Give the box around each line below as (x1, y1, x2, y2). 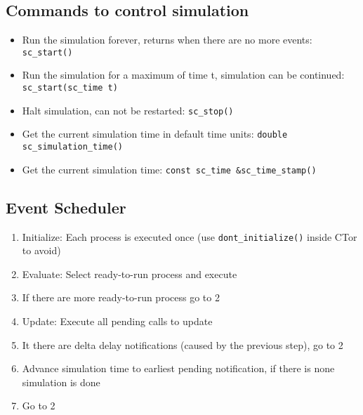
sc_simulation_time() (22, 142, 123, 152)
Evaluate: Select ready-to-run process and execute (22, 266, 237, 281)
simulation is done (22, 374, 100, 389)
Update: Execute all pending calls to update (22, 313, 213, 328)
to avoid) (22, 243, 61, 258)
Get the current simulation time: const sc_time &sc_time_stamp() (22, 162, 317, 176)
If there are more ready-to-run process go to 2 (22, 290, 220, 305)
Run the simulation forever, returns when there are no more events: (22, 32, 312, 47)
